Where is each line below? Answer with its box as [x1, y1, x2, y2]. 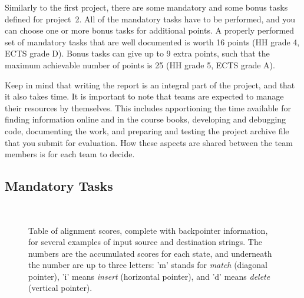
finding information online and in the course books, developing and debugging [5, 113, 286, 125]
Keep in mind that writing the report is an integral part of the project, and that [5, 78, 295, 91]
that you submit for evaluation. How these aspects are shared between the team [5, 136, 293, 148]
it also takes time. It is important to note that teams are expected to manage [5, 90, 284, 102]
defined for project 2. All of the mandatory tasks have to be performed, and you [5, 12, 296, 25]
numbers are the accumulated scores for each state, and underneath [28, 247, 272, 259]
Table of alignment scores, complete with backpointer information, [28, 224, 268, 236]
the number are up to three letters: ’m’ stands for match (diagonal [28, 259, 267, 271]
